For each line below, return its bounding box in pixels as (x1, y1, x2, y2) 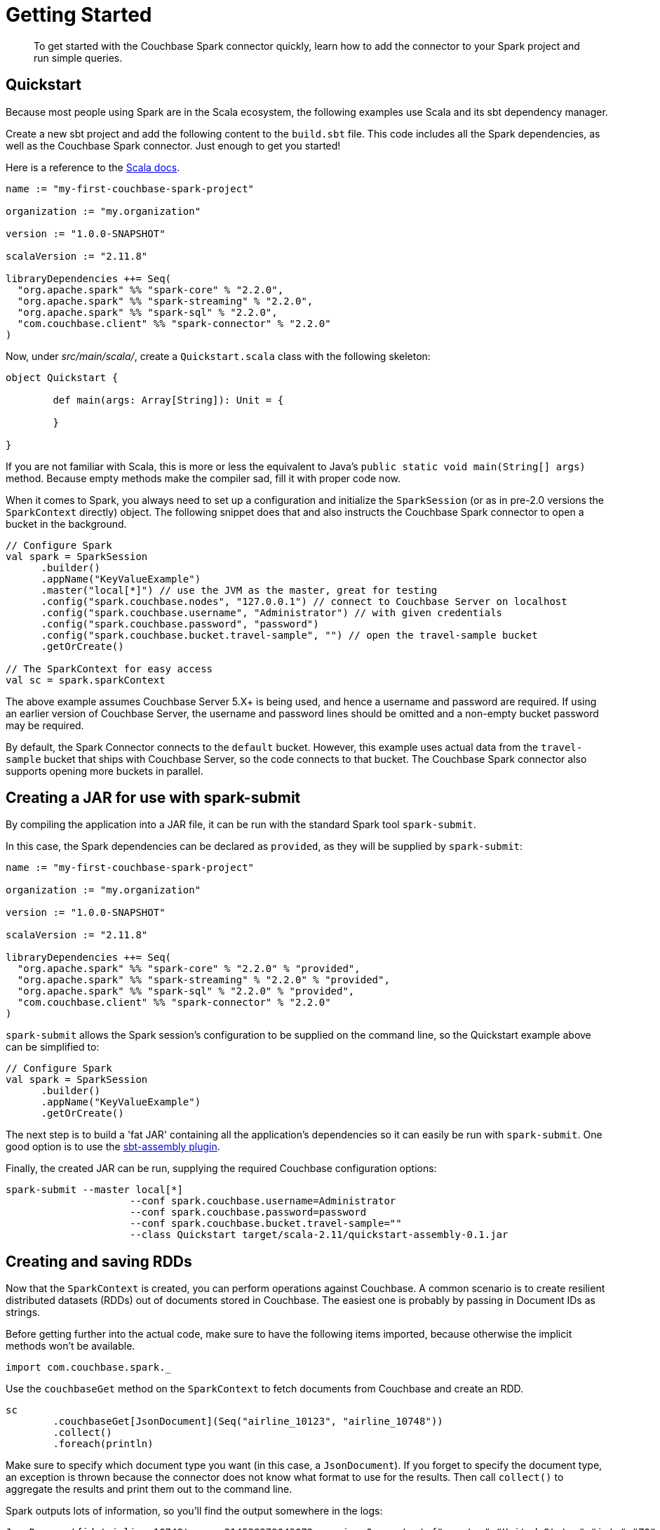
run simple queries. (34, 51, 123, 64)
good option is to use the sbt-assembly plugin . (6, 1140, 220, 1153)
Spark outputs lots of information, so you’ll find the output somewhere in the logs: (6, 1505, 383, 1517)
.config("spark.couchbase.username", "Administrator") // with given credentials (41, 606, 503, 618)
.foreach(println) (53, 1438, 154, 1450)
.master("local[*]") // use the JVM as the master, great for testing (41, 584, 438, 596)
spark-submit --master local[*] (6, 1184, 183, 1196)
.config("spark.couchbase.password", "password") (41, 618, 319, 630)
